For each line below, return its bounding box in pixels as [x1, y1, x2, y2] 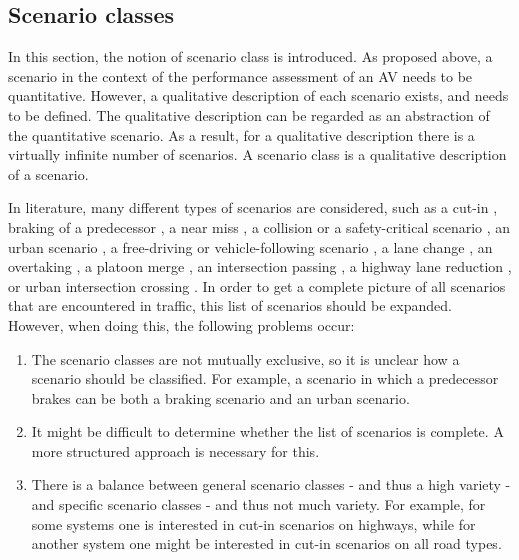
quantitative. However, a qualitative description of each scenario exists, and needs [8, 85, 509, 106]
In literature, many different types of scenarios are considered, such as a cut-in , [8, 197, 498, 218]
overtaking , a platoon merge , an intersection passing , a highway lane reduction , [8, 256, 512, 277]
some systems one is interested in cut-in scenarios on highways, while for [31, 513, 476, 534]
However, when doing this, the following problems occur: [8, 314, 355, 335]
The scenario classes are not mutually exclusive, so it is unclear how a [31, 348, 460, 369]
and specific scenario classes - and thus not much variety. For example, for [31, 494, 486, 515]
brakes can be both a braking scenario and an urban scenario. [31, 387, 410, 408]
